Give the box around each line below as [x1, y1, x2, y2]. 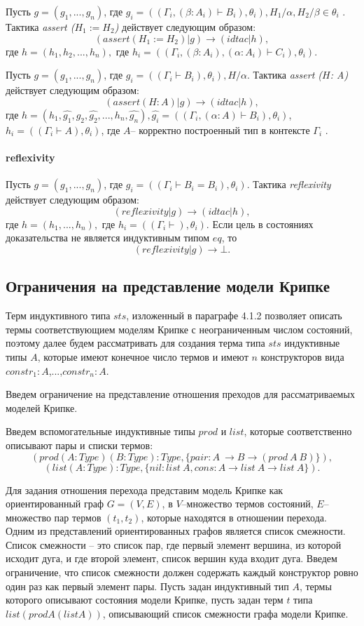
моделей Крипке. [6, 400, 78, 415]
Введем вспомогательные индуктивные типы [6, 424, 195, 439]
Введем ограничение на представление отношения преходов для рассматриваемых [6, 387, 355, 401]
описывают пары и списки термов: [6, 437, 153, 452]
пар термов [54, 510, 101, 524]
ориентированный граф [6, 496, 104, 511]
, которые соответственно [244, 424, 352, 439]
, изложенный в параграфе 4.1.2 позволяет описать [126, 308, 342, 323]
